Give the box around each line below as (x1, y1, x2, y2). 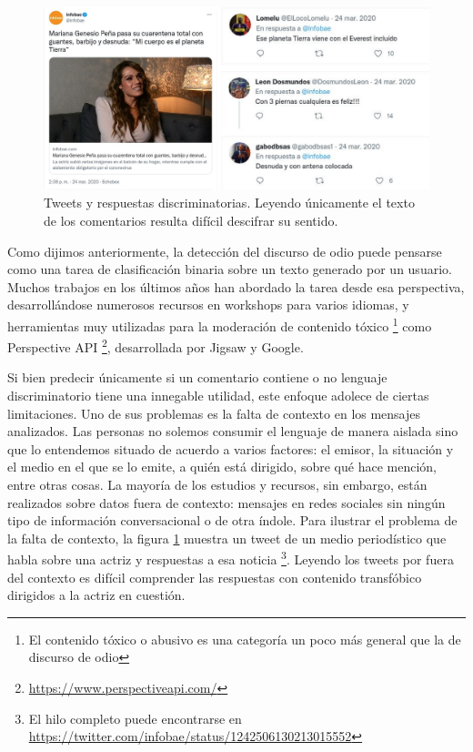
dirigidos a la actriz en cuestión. (7, 585, 186, 605)
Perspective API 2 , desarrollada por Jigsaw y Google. (7, 335, 304, 356)
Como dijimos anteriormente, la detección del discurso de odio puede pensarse (7, 241, 442, 260)
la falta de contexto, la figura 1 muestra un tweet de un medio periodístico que (7, 528, 447, 547)
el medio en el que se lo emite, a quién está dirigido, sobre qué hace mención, (7, 457, 437, 476)
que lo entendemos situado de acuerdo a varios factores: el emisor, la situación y (7, 439, 454, 458)
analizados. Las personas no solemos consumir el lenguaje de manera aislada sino (7, 422, 458, 441)
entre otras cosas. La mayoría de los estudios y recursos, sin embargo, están (7, 475, 428, 494)
